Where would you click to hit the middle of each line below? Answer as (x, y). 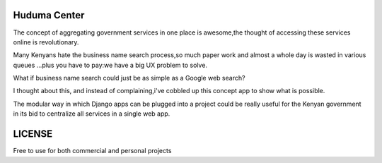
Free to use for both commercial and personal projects (92, 151)
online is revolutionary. (46, 42)
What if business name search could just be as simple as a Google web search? (129, 78)
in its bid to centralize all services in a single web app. (92, 114)
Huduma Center (49, 15)
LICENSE (33, 134)
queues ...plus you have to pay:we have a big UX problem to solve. (110, 65)
